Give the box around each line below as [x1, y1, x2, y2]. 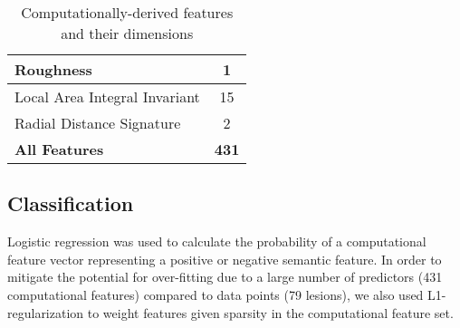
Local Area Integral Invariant [14, 86, 200, 107]
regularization [7, 303, 84, 322]
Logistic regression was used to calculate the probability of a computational [7, 232, 426, 251]
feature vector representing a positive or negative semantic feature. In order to [7, 249, 442, 268]
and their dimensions [61, 23, 194, 43]
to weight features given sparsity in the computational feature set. [87, 303, 454, 322]
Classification [7, 189, 134, 217]
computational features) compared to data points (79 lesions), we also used [7, 285, 424, 304]
